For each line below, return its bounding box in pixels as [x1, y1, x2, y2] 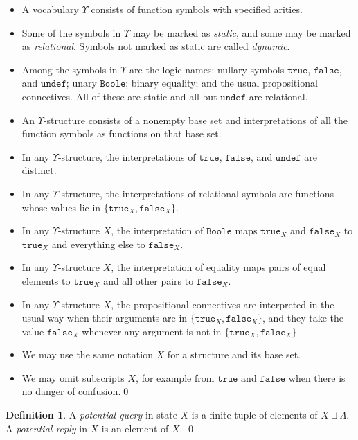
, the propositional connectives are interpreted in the [111, 297, 334, 311]
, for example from [136, 370, 215, 385]
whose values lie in [21, 200, 101, 214]
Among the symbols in [21, 62, 118, 76]
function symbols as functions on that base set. [21, 126, 222, 141]
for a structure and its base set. [167, 347, 301, 362]
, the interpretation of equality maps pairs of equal [111, 260, 326, 274]
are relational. [249, 89, 308, 103]
